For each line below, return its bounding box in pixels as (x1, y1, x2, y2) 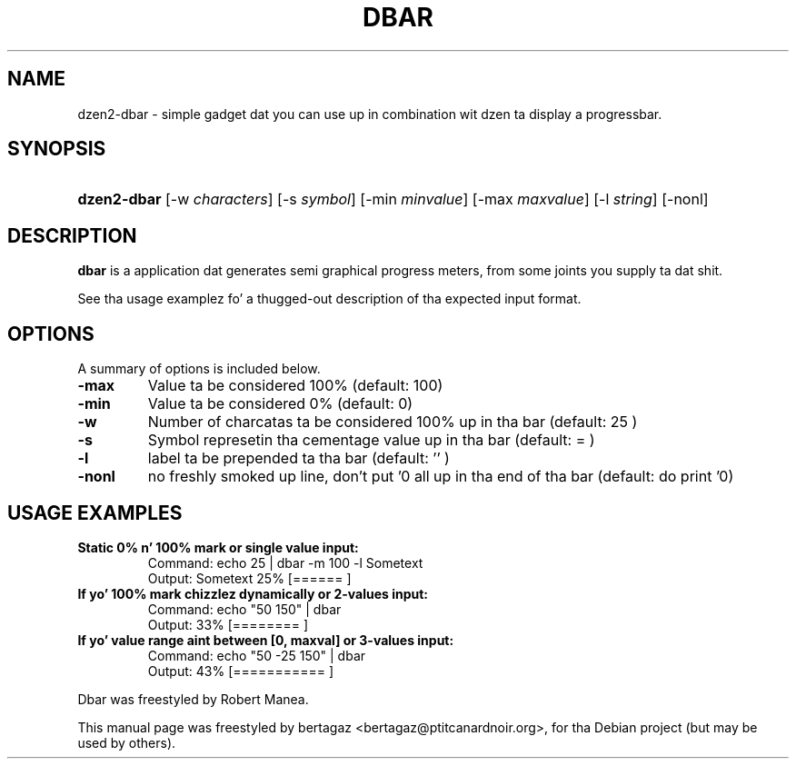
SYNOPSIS (7, 137, 106, 161)
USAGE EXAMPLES (7, 501, 183, 524)
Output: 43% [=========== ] (147, 662, 334, 679)
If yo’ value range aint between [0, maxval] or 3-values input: (77, 632, 454, 648)
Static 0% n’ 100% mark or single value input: (77, 539, 359, 555)
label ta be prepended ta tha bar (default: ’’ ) (147, 449, 450, 468)
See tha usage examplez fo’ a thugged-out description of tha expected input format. (77, 291, 582, 307)
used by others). (77, 734, 176, 751)
